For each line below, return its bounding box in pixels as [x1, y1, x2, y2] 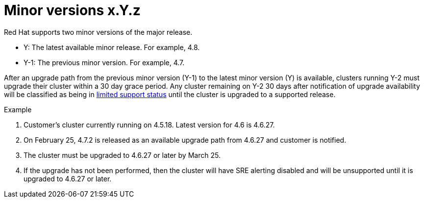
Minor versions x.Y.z [4, 2, 141, 19]
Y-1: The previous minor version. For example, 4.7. [24, 58, 185, 67]
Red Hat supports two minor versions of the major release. [4, 27, 193, 36]
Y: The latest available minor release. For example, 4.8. [24, 43, 200, 51]
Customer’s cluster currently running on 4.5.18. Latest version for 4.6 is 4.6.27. [24, 120, 275, 129]
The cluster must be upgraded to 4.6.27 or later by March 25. [24, 151, 221, 159]
